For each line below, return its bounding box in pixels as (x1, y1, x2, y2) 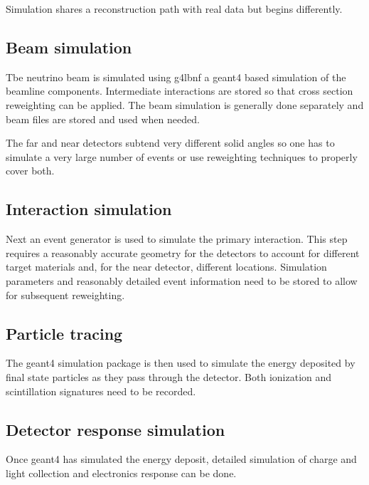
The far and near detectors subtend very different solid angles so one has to (6, 135, 335, 150)
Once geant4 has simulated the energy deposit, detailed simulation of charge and (6, 452, 357, 466)
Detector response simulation (6, 418, 225, 440)
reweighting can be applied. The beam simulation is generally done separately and (6, 97, 364, 112)
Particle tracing (6, 322, 123, 344)
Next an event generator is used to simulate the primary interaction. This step (6, 231, 348, 246)
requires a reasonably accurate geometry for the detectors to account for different (6, 245, 360, 260)
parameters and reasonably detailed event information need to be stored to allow (6, 273, 358, 288)
